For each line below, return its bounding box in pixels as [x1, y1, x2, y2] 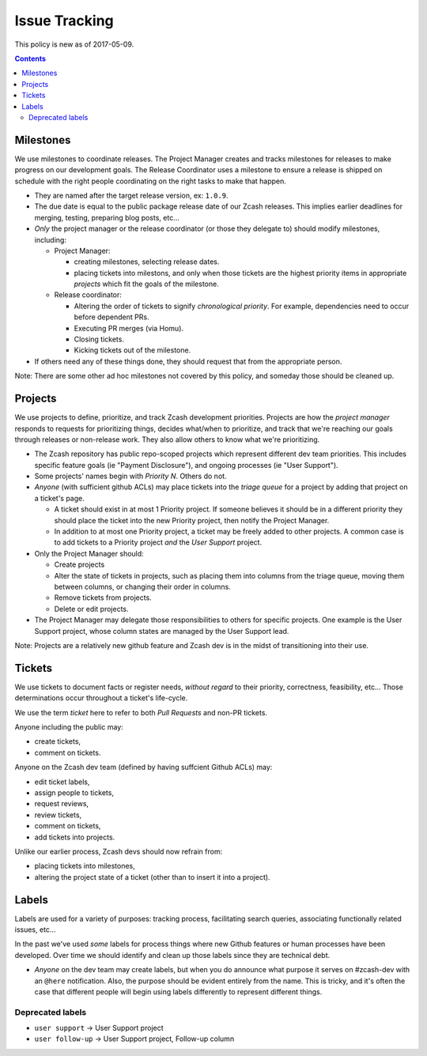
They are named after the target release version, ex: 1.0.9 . [34, 190, 229, 200]
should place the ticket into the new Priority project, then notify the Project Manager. [54, 515, 330, 525]
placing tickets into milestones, [34, 862, 136, 871]
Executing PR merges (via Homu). [74, 323, 184, 333]
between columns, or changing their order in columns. [54, 582, 231, 591]
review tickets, [34, 810, 82, 820]
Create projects [54, 560, 105, 569]
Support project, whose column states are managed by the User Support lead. [34, 626, 289, 635]
